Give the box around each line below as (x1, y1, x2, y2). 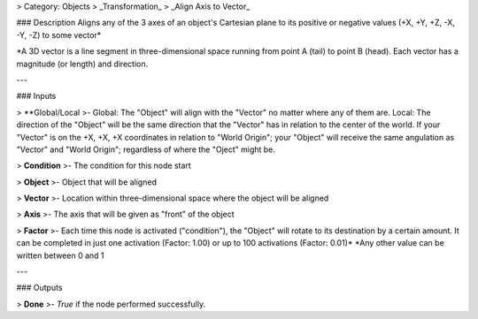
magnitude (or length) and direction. (16, 58, 149, 69)
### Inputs (16, 91, 57, 102)
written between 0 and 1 (16, 250, 105, 261)
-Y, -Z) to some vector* (16, 29, 102, 40)
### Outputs (16, 283, 63, 293)
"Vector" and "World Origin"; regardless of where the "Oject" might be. (16, 144, 276, 155)
